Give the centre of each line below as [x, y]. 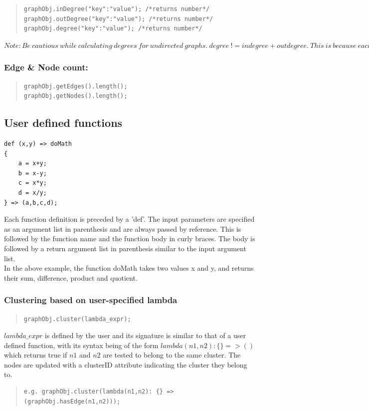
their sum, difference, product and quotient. [71, 277]
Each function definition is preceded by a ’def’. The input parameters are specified [129, 219]
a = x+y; [32, 164]
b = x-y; [32, 173]
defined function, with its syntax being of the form [81, 345]
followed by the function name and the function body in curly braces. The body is [130, 238]
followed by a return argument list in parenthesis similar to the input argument [125, 248]
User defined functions [63, 123]
